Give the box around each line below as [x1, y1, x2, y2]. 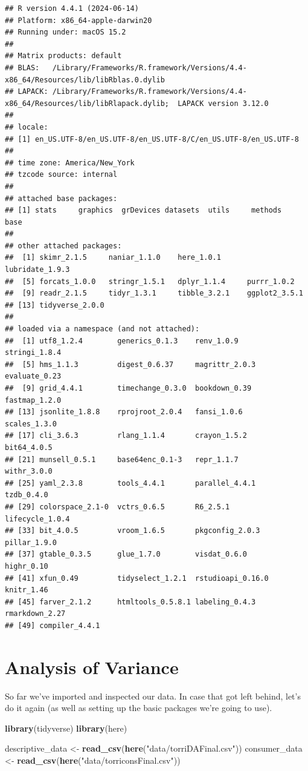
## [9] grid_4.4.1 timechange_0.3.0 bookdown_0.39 [5, 384, 252, 392]
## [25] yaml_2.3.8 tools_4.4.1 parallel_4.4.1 [5, 478, 256, 488]
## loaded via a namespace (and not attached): [5, 325, 200, 334]
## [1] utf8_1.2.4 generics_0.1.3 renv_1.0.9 [5, 336, 239, 345]
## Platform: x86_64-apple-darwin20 [5, 16, 152, 25]
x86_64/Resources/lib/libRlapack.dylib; [5, 99, 170, 108]
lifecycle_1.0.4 [5, 514, 70, 523]
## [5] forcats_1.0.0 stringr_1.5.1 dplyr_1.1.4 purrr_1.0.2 [5, 277, 295, 286]
